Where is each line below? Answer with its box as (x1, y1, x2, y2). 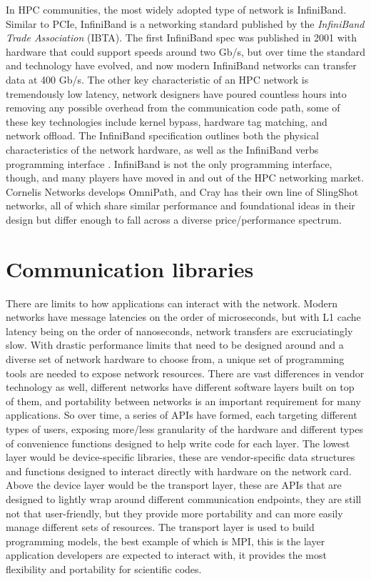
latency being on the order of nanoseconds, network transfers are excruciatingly (6, 323, 353, 338)
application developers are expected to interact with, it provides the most (6, 547, 327, 562)
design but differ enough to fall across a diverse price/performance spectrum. (6, 212, 342, 227)
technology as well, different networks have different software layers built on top (6, 379, 355, 394)
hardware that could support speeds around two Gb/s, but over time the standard (6, 44, 365, 59)
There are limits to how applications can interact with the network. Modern (6, 295, 338, 310)
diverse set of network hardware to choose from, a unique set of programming (6, 352, 345, 366)
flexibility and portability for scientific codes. (6, 561, 202, 576)
